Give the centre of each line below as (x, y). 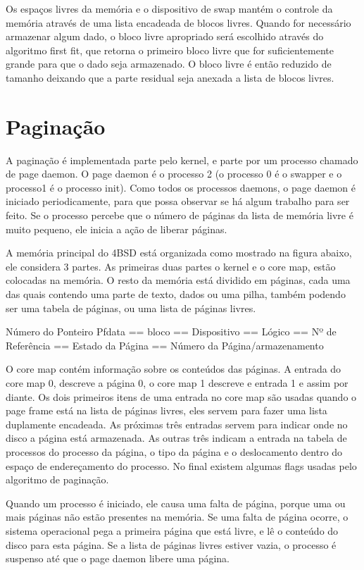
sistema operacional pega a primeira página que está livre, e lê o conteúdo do (172, 530)
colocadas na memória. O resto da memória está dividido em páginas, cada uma (178, 280)
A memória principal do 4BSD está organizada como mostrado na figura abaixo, (179, 253)
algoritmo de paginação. (57, 479)
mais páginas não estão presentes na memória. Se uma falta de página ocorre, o (177, 517)
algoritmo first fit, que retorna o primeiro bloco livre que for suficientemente (170, 50)
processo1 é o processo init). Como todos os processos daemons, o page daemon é (181, 187)
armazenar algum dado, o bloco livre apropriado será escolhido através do (165, 36)
